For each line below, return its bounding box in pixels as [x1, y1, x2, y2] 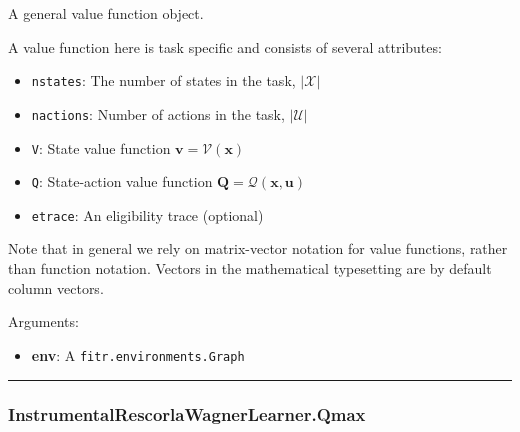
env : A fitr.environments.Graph [31, 344, 245, 365]
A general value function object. [8, 3, 204, 23]
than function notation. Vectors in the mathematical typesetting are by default [8, 258, 492, 279]
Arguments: [8, 311, 79, 332]
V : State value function [31, 137, 171, 158]
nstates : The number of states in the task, [31, 70, 296, 91]
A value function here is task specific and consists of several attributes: [8, 36, 442, 57]
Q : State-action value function [31, 171, 213, 192]
